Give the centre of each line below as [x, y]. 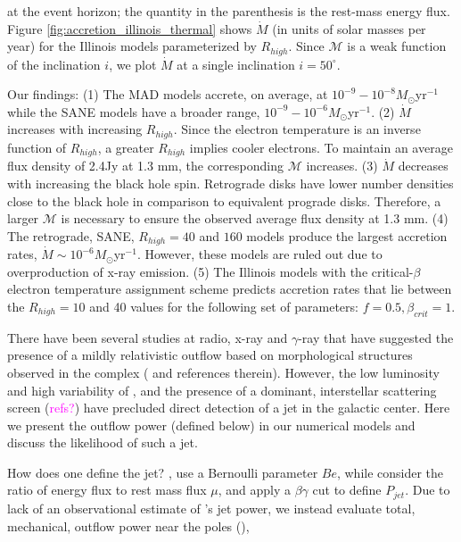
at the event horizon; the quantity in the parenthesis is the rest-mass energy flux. [229, 11]
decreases [423, 166]
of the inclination [54, 64]
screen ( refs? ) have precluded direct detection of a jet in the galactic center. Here [229, 408]
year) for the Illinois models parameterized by [132, 46]
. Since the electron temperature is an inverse [297, 129]
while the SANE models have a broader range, [134, 111]
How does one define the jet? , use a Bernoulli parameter [163, 472]
